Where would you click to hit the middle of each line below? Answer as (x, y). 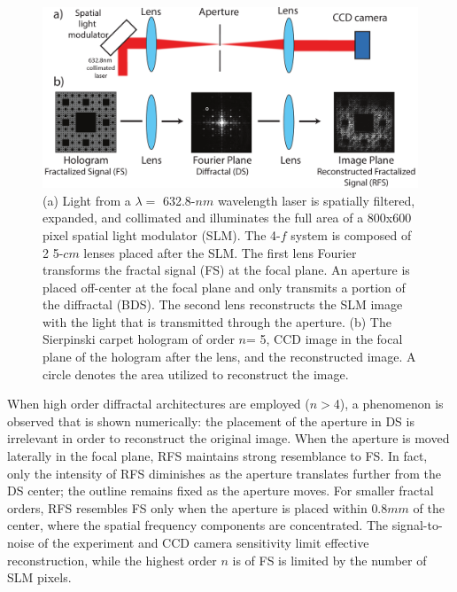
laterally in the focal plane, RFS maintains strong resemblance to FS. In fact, (217, 456)
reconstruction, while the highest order (112, 560)
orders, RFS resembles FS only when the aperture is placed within (187, 507)
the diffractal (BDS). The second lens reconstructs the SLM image (223, 304)
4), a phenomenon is (388, 404)
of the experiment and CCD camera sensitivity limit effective (204, 542)
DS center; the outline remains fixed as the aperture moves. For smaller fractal (221, 491)
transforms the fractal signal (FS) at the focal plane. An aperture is (226, 270)
